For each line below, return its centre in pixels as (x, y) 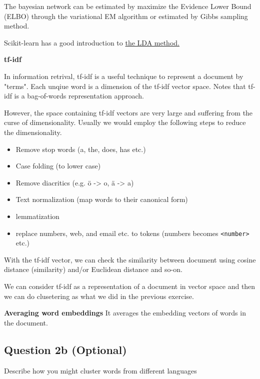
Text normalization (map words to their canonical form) (102, 199)
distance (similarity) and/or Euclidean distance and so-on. (93, 269)
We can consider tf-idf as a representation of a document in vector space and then (130, 286)
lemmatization (37, 216)
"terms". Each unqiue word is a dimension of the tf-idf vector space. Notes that (125, 86)
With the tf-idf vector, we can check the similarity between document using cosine (130, 259)
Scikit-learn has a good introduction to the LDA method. (92, 42)
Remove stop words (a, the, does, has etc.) (81, 149)
